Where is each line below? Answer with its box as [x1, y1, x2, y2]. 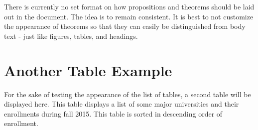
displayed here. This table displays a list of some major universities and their [4, 99, 239, 109]
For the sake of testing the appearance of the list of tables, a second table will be [4, 89, 251, 99]
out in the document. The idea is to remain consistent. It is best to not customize [4, 11, 254, 21]
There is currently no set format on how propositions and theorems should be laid [4, 1, 255, 11]
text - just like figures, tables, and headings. [4, 30, 138, 41]
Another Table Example [4, 60, 172, 80]
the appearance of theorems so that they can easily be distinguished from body [4, 21, 246, 31]
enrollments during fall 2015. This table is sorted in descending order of [4, 108, 223, 119]
